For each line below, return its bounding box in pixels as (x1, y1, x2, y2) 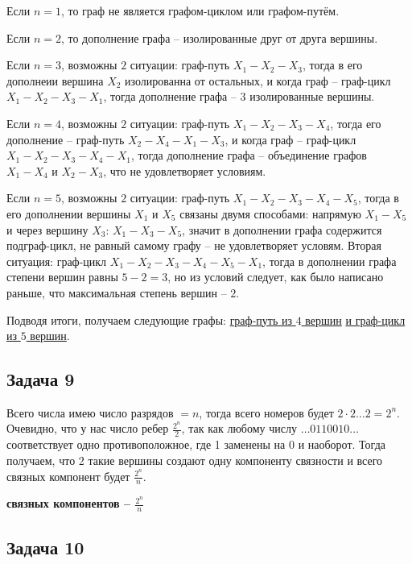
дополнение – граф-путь (6, 131, 125, 147)
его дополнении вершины (6, 205, 131, 222)
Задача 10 (6, 534, 84, 559)
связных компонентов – (6, 495, 131, 512)
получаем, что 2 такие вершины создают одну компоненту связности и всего (6, 451, 383, 468)
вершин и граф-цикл (305, 311, 406, 328)
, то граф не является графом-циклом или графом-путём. (60, 2, 340, 19)
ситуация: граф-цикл (6, 252, 107, 269)
